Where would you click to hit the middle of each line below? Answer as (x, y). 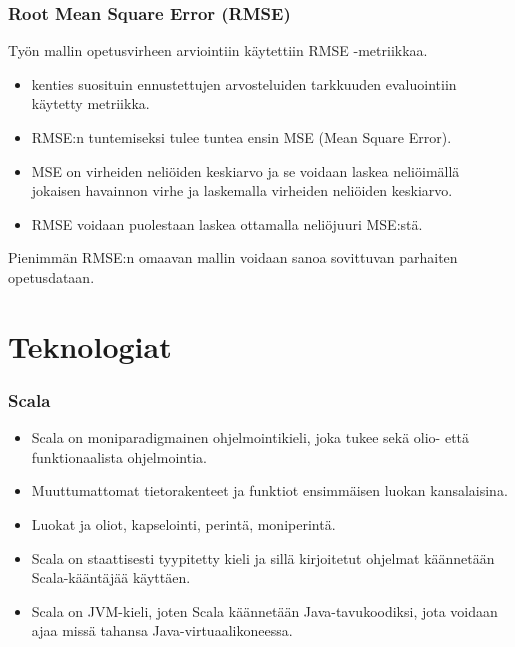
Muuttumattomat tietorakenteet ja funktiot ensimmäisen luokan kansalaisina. (269, 490)
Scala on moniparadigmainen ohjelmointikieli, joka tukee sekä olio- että (250, 437)
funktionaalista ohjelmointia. (119, 456)
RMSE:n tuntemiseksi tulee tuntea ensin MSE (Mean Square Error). (241, 137)
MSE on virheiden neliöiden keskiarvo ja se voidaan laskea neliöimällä (245, 170)
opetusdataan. (51, 276)
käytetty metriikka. (90, 103)
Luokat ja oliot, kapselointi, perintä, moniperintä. (183, 523)
